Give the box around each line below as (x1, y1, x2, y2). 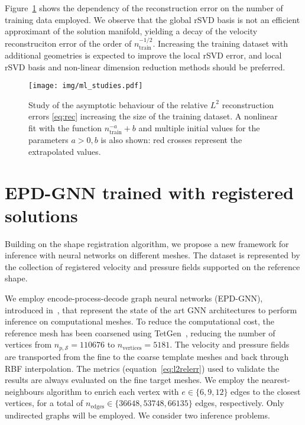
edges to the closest (231, 385, 301, 397)
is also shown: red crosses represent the (100, 134, 242, 146)
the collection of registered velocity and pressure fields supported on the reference (5, 260, 300, 272)
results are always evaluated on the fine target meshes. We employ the (5, 374, 259, 386)
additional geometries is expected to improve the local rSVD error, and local (5, 49, 282, 61)
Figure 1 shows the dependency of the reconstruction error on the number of (5, 2, 283, 14)
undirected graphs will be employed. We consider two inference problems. (5, 408, 270, 421)
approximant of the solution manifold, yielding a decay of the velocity (5, 25, 258, 37)
